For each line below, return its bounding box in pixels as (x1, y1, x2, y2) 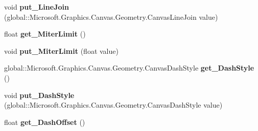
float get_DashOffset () (4, 116, 85, 127)
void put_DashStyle (4, 89, 75, 100)
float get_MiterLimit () (4, 28, 86, 39)
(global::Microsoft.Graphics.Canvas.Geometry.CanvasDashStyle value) (4, 100, 223, 110)
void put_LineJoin (4, 2, 69, 12)
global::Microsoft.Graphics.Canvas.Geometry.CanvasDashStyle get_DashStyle (4, 62, 254, 73)
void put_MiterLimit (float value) (4, 45, 119, 56)
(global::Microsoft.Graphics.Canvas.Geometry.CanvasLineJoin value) (4, 11, 218, 22)
